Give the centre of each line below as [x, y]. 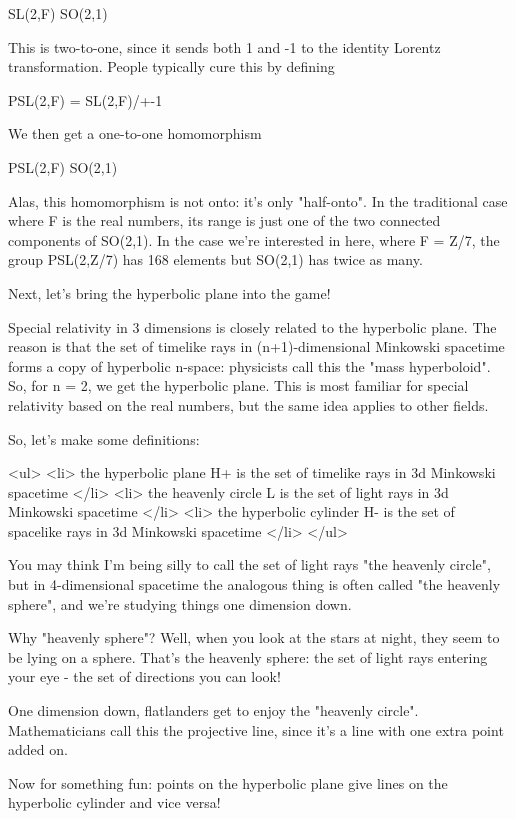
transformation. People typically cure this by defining [171, 66]
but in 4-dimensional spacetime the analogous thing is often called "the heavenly [254, 584]
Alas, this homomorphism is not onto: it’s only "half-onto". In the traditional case [258, 200]
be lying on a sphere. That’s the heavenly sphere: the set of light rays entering [248, 656]
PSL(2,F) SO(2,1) [63, 166]
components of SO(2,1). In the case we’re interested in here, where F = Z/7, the [254, 239]
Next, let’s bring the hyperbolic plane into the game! [169, 292]
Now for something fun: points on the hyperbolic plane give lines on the [228, 782]
